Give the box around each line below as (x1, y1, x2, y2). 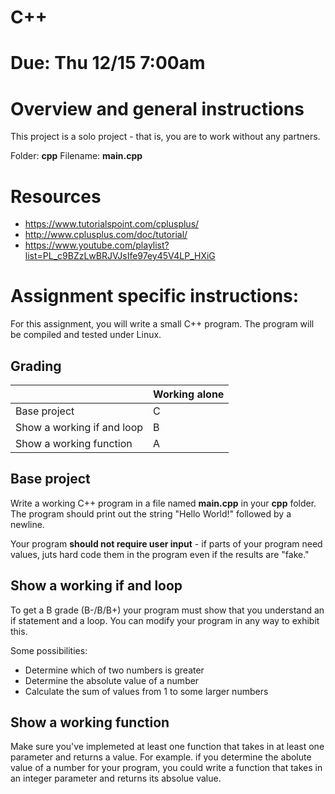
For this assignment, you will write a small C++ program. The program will (10, 318, 315, 330)
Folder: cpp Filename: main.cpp (10, 150, 143, 162)
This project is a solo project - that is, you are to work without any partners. (10, 131, 321, 143)
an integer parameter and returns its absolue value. (10, 772, 222, 785)
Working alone (153, 387, 225, 401)
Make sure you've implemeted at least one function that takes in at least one (10, 741, 325, 753)
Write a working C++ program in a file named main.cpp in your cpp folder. (10, 497, 317, 509)
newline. (10, 518, 45, 530)
